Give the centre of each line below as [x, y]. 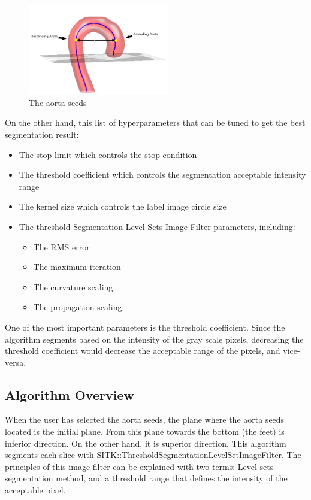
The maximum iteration [77, 267]
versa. [16, 362]
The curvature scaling [73, 287]
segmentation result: [42, 134]
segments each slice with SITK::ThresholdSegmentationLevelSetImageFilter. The [153, 455]
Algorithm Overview [70, 394]
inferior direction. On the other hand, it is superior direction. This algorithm [146, 443]
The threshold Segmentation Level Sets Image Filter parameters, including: [157, 226]
